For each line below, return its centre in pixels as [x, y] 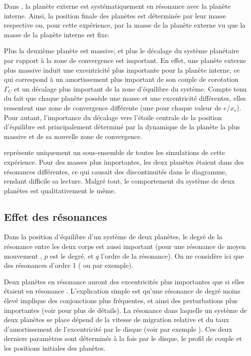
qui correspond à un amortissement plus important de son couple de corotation [121, 79]
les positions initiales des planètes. [55, 348]
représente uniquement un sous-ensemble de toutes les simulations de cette [115, 152]
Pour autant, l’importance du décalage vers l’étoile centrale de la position [113, 117]
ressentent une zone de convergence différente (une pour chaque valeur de [113, 107]
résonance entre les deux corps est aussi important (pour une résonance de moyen [125, 246]
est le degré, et [72, 255]
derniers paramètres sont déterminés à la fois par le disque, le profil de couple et [123, 338]
